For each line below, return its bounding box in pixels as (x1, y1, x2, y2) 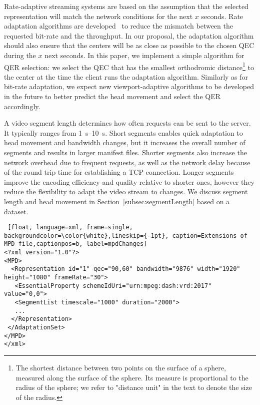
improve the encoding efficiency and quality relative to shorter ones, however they (4, 176, 254, 187)
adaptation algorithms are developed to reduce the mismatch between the (4, 21, 233, 31)
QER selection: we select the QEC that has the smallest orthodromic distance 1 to (4, 60, 254, 72)
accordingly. (4, 101, 40, 111)
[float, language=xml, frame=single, (7, 224, 133, 231)
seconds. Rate (201, 11, 243, 21)
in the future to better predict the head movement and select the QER (4, 91, 221, 101)
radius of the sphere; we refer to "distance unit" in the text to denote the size (15, 382, 252, 392)
